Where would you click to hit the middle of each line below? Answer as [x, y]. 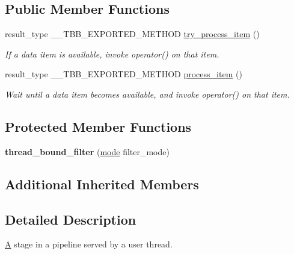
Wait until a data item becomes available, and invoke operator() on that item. [147, 94]
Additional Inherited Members [102, 184]
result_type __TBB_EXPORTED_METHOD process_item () [124, 74]
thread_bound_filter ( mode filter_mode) [87, 151]
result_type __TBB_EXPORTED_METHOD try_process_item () [132, 34]
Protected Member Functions [98, 126]
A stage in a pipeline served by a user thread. [89, 244]
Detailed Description [71, 219]
